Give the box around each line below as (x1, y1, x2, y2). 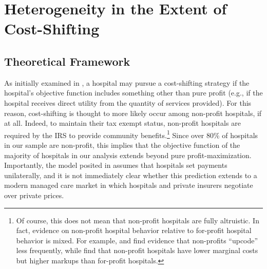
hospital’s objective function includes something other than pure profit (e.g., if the (4, 87, 263, 98)
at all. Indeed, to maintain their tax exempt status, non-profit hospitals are (4, 118, 241, 128)
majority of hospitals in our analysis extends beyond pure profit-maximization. (4, 149, 252, 160)
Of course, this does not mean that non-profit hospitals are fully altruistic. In (16, 215, 259, 225)
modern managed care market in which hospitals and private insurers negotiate (4, 180, 253, 190)
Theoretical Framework (4, 53, 130, 69)
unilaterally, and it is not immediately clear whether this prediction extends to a (4, 169, 257, 180)
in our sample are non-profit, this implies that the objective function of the (4, 139, 240, 150)
